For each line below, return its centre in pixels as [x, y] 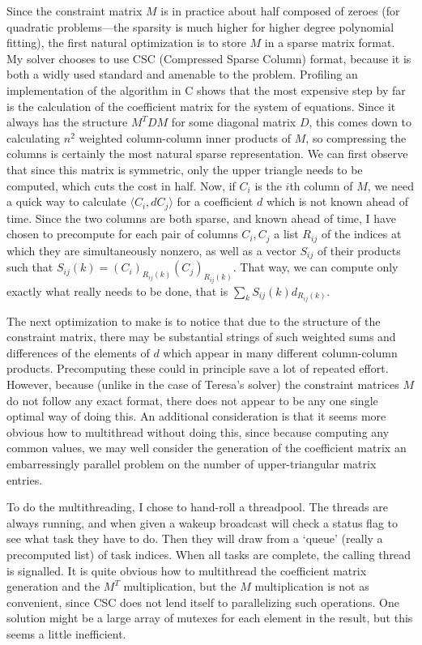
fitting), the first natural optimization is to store [126, 43]
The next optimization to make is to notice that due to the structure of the [194, 320]
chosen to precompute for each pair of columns [122, 234]
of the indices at [361, 234]
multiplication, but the [180, 586]
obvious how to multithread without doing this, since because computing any [198, 431]
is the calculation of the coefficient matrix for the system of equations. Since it [201, 106]
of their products [359, 250]
